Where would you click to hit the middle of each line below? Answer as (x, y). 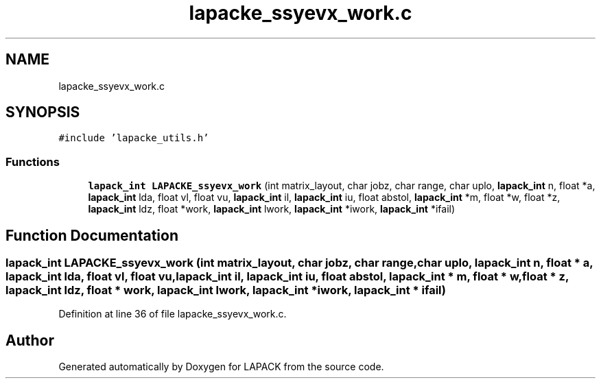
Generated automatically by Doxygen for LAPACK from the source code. (221, 367)
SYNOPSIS (43, 112)
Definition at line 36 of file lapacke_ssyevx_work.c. (173, 314)
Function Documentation (92, 235)
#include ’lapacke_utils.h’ (134, 138)
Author (30, 340)
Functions (33, 161)
